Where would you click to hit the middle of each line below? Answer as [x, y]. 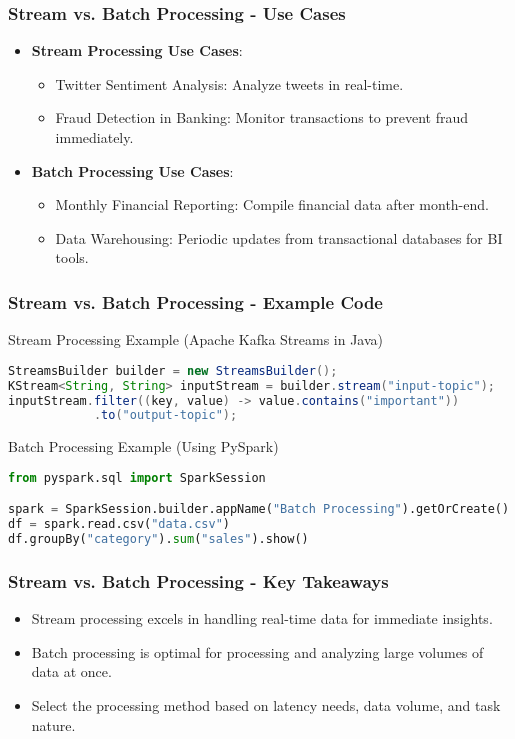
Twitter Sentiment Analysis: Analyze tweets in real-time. [229, 83]
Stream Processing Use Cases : [137, 50]
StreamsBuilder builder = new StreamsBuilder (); [173, 370]
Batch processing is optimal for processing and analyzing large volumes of [257, 651]
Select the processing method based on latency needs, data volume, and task [266, 705]
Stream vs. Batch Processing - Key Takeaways [198, 580]
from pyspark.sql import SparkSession [137, 477]
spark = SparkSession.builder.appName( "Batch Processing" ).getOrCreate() [259, 509]
